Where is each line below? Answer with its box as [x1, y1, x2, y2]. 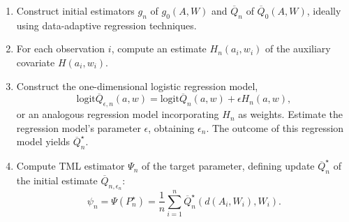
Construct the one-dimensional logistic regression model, [16, 78, 258, 93]
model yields [16, 134, 70, 149]
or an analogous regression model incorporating [16, 107, 219, 121]
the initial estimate [16, 172, 98, 187]
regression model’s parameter [16, 120, 141, 135]
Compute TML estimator [16, 158, 125, 173]
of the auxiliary [265, 41, 331, 56]
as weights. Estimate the [238, 107, 343, 121]
